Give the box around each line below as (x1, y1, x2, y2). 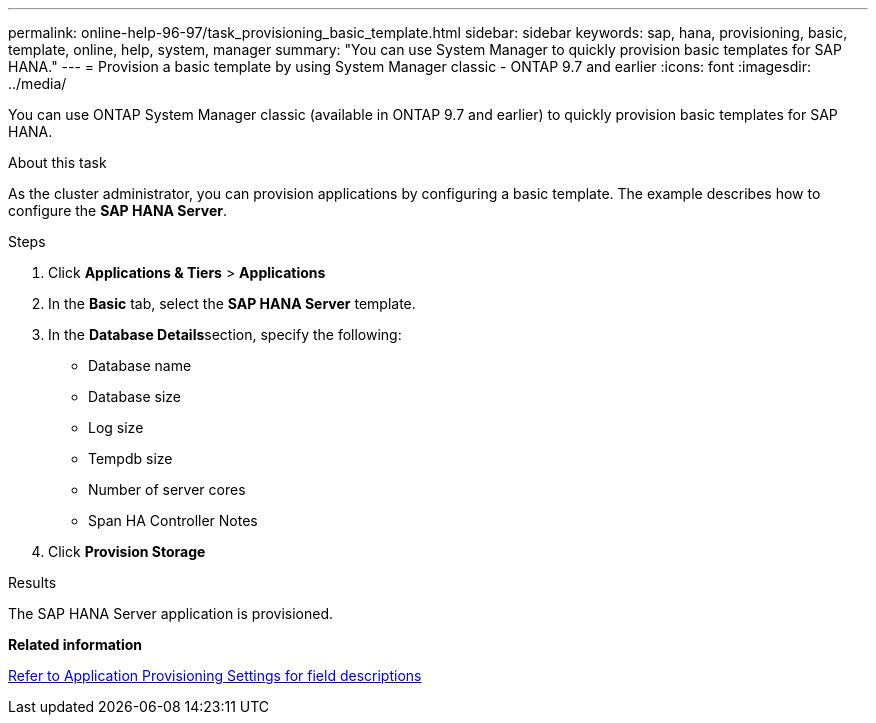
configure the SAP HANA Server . (8, 202, 228, 219)
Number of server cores (88, 481, 246, 498)
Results (8, 574, 57, 591)
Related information (8, 636, 143, 653)
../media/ (8, 75, 67, 92)
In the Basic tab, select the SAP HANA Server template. (48, 295, 416, 312)
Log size (88, 419, 144, 436)
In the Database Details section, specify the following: (48, 326, 402, 343)
